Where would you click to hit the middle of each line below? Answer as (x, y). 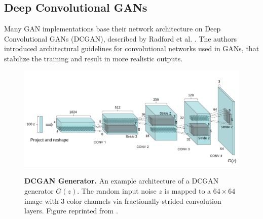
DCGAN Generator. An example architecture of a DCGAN (122, 181)
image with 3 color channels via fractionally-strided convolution (123, 200)
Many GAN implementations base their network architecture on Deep (112, 29)
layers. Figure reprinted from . (71, 211)
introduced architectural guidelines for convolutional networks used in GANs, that (132, 48)
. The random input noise (117, 190)
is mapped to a (188, 190)
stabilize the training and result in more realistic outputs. (93, 58)
